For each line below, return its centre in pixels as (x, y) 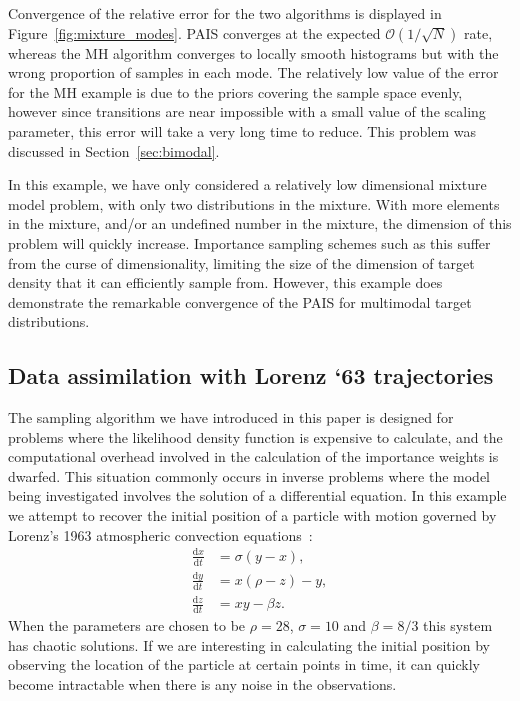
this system (458, 625)
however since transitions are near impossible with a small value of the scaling (247, 111)
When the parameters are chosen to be (127, 625)
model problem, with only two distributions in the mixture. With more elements (254, 203)
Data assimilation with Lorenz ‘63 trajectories (251, 375)
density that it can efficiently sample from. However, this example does (225, 282)
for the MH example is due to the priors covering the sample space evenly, (235, 91)
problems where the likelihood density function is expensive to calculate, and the (255, 436)
